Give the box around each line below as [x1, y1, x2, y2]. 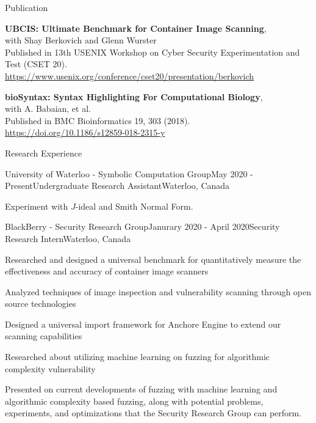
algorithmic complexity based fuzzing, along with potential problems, [5, 394, 264, 407]
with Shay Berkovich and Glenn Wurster [5, 34, 157, 46]
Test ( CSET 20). [5, 57, 67, 70]
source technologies [5, 297, 76, 310]
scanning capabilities [5, 329, 82, 342]
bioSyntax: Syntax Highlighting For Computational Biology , [5, 90, 263, 103]
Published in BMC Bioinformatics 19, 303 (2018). [5, 114, 190, 127]
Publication [5, 1, 48, 13]
